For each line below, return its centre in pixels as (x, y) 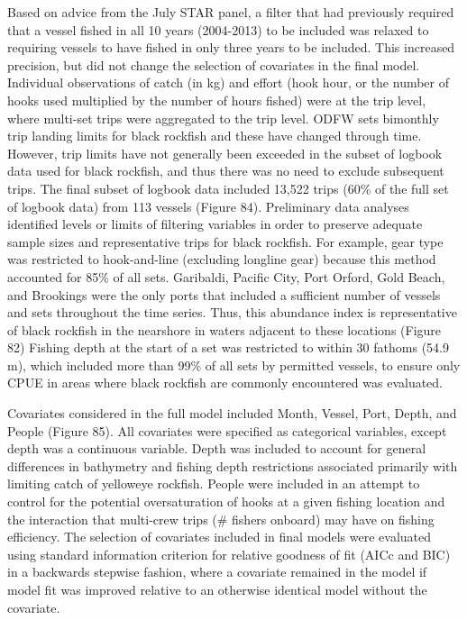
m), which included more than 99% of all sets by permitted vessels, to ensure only (234, 365)
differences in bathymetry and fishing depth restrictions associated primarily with (233, 465)
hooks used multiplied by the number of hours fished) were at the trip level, (217, 100)
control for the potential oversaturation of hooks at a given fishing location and (226, 501)
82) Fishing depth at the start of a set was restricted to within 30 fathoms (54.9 (228, 347)
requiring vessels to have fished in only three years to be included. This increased (231, 47)
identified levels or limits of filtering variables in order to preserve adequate (215, 224)
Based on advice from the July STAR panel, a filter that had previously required (231, 12)
